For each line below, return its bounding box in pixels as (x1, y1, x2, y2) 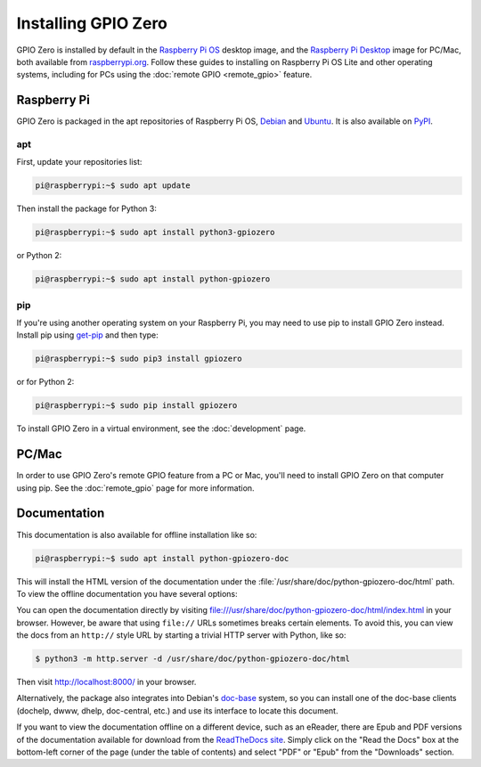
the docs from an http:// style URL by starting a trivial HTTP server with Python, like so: (16, 630, 346, 641)
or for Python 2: (16, 377, 75, 388)
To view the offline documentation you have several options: (16, 588, 238, 599)
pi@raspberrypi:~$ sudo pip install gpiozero (35, 401, 238, 411)
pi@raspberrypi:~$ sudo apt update (35, 181, 191, 191)
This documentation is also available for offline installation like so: (16, 529, 257, 540)
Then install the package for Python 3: (16, 203, 158, 214)
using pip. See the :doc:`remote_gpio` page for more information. (16, 482, 255, 494)
